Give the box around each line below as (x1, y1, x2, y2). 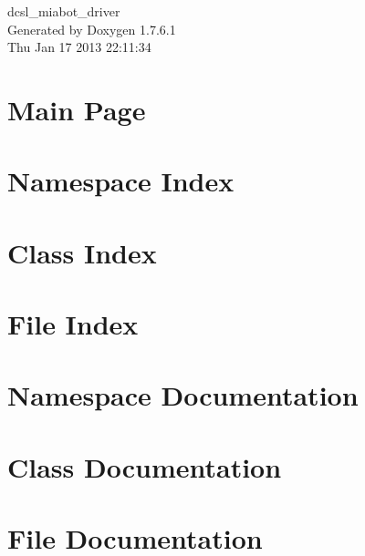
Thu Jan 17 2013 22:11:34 (7, 37, 151, 57)
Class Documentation (7, 448, 282, 485)
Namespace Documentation (7, 376, 359, 414)
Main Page (7, 90, 146, 128)
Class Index (7, 233, 157, 271)
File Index (7, 305, 139, 343)
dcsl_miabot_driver (7, 2, 120, 20)
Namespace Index (7, 162, 235, 200)
